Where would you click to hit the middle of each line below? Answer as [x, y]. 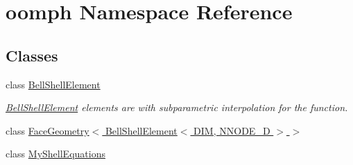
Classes [32, 55]
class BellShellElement [53, 84]
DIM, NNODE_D [232, 130]
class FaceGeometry [48, 130]
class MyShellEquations [55, 154]
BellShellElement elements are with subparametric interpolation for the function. [177, 107]
